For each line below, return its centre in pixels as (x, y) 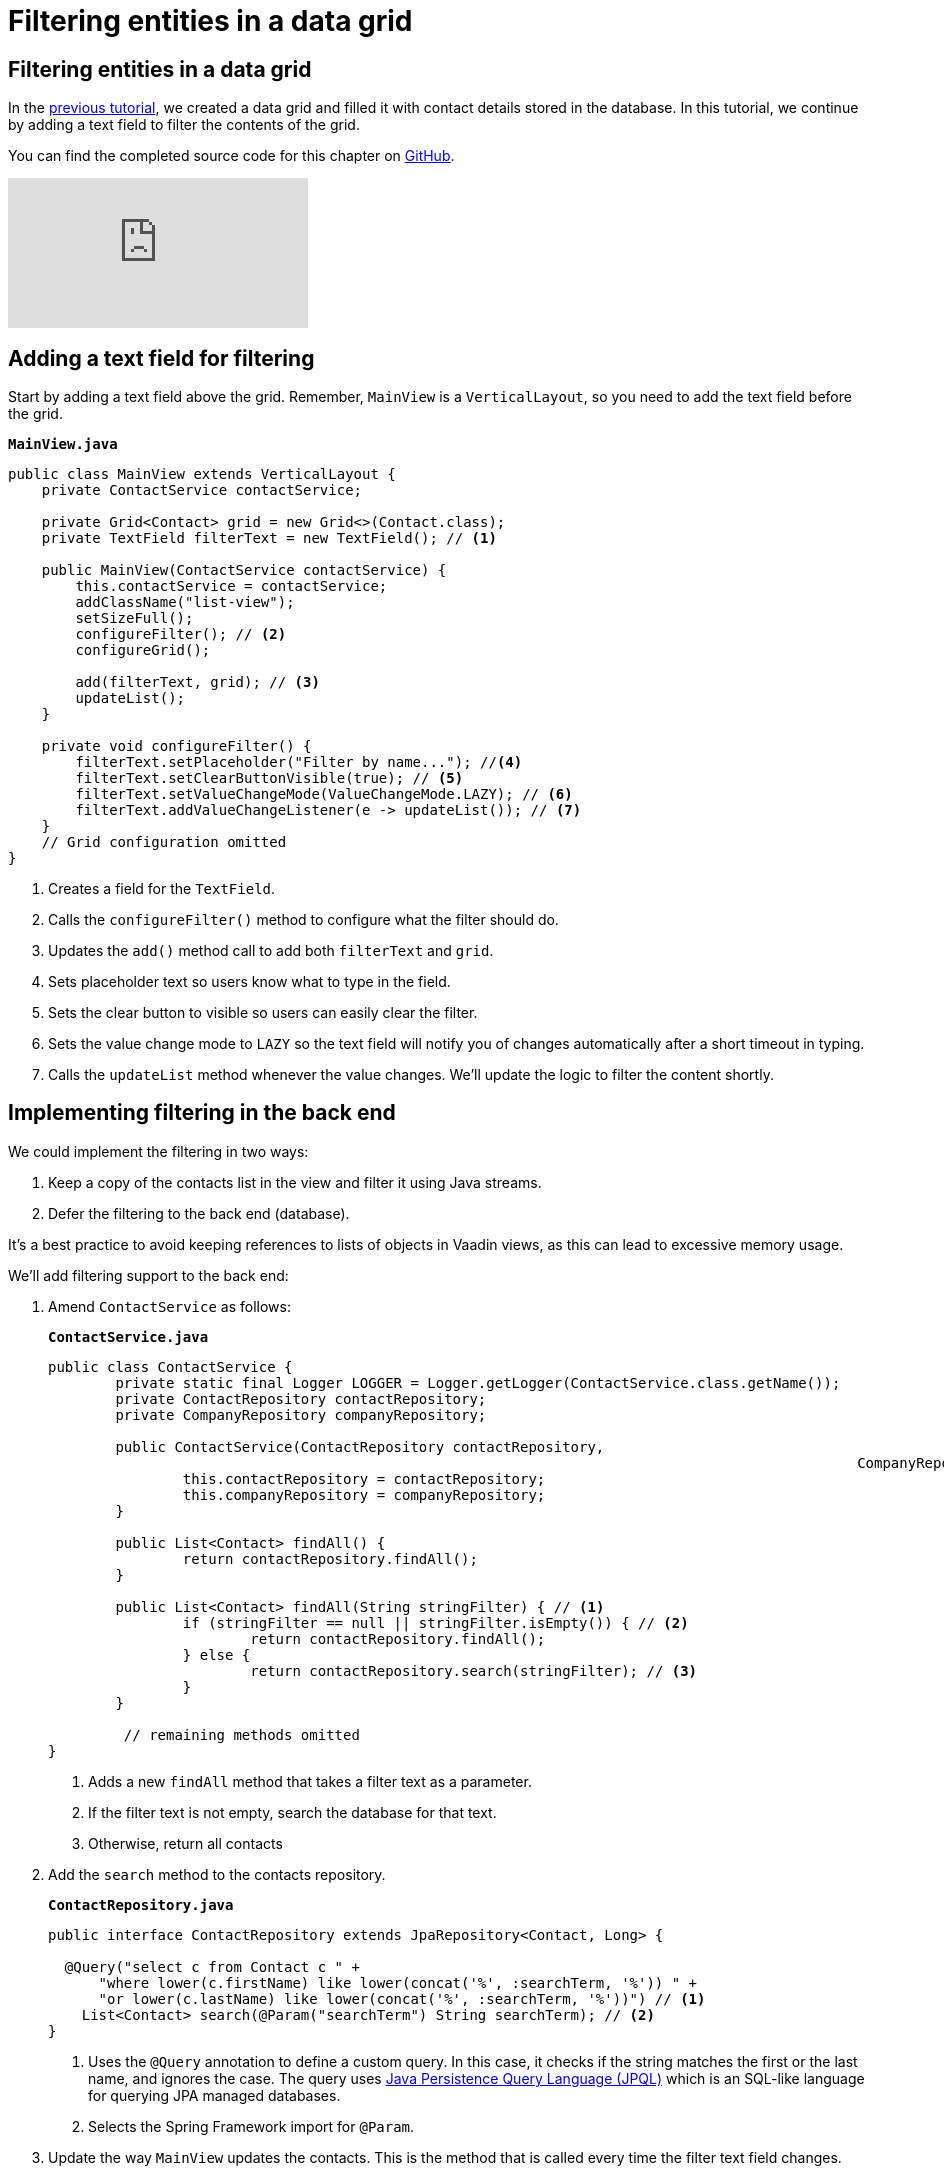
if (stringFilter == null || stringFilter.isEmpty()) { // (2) (435, 1622)
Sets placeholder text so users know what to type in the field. (249, 982)
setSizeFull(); (134, 618)
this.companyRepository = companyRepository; (364, 1494)
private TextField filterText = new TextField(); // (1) (269, 538)
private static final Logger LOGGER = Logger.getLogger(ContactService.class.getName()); (478, 1382)
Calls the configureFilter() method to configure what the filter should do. (303, 920)
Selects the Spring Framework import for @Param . (251, 2126)
